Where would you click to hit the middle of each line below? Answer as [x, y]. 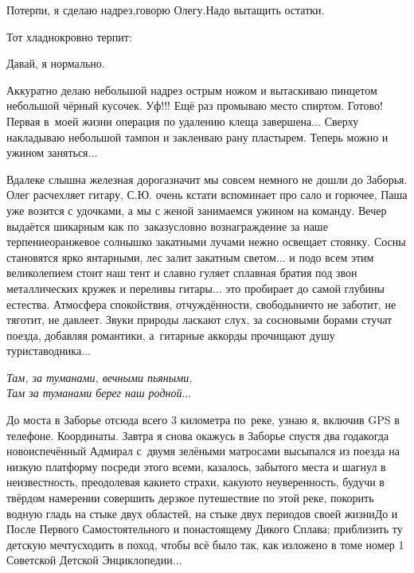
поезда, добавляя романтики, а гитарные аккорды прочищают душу [171, 335]
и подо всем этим [332, 257]
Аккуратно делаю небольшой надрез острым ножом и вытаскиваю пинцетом [192, 90]
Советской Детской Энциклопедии [90, 560]
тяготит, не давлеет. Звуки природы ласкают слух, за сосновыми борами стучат [199, 320]
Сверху [342, 121]
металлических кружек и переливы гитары [109, 288]
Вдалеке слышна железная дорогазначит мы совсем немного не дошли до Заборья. [207, 179]
